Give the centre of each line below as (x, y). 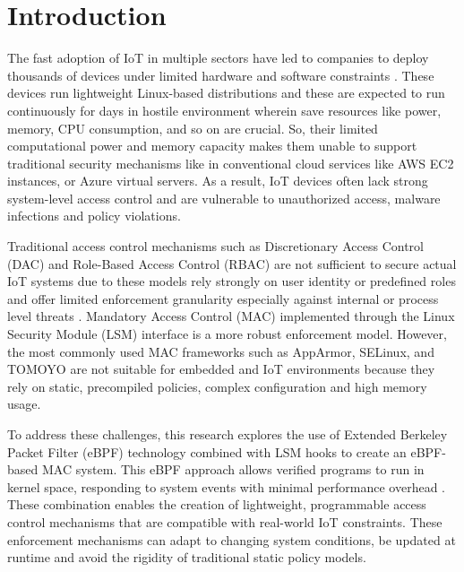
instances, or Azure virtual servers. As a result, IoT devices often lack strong (218, 181)
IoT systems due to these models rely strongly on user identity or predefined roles (232, 281)
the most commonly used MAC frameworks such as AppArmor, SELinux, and (221, 351)
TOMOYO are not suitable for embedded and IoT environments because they (221, 369)
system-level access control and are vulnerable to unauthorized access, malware (224, 198)
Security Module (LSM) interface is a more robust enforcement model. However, (227, 334)
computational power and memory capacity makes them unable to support (212, 146)
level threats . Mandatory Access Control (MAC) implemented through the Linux (231, 316)
